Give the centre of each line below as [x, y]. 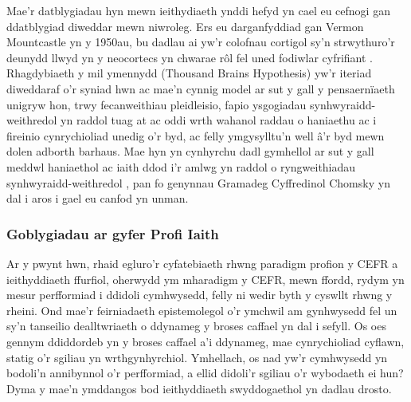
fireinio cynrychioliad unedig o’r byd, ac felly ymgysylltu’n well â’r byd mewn [196, 135]
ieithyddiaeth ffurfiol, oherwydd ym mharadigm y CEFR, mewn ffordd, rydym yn [205, 279]
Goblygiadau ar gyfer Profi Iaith [113, 233]
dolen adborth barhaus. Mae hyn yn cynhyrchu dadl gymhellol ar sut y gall [190, 151]
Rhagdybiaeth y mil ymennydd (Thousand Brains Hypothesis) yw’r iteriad [189, 73]
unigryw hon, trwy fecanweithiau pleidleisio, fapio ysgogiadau [157, 104]
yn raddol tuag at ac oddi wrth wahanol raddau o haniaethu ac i [219, 120]
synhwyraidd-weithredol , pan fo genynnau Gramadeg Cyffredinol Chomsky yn [198, 182]
